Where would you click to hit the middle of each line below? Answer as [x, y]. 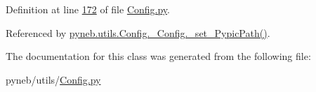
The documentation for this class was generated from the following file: [158, 56]
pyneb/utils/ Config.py [53, 79]
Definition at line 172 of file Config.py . [88, 9]
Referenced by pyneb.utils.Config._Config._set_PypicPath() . [138, 32]
